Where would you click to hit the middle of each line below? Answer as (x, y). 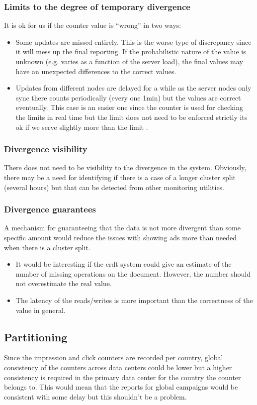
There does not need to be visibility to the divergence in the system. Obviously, (125, 167)
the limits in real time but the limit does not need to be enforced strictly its (131, 117)
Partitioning (36, 337)
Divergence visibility (46, 149)
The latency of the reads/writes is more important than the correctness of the (134, 300)
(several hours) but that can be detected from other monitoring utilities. (114, 187)
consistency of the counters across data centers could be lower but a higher (118, 367)
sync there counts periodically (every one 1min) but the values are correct (128, 97)
